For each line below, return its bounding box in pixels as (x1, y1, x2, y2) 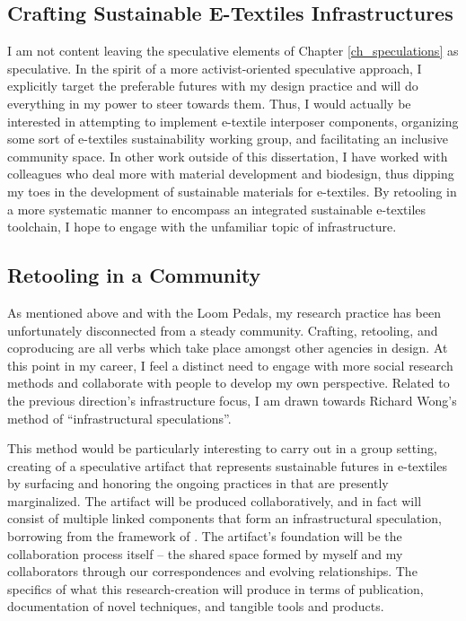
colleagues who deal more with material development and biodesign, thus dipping (7, 164, 454, 183)
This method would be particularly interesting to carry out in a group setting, (7, 439, 437, 458)
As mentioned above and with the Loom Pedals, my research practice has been (7, 302, 441, 321)
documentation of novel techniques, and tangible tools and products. (7, 597, 384, 616)
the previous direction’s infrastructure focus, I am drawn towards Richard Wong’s (7, 390, 457, 409)
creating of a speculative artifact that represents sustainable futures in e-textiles (7, 456, 447, 475)
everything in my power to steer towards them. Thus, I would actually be (7, 93, 411, 112)
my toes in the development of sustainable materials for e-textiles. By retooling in (7, 181, 457, 200)
